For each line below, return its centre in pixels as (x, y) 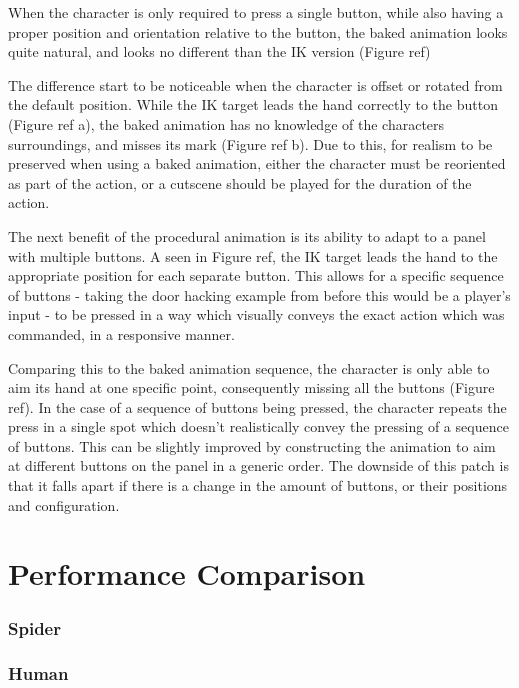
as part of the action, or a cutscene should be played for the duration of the (240, 182)
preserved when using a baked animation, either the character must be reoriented (257, 163)
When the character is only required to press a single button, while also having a (256, 12)
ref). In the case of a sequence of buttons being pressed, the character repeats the (257, 406)
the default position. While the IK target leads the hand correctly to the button (253, 104)
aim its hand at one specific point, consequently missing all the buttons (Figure (251, 387)
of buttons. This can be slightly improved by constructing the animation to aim (252, 445)
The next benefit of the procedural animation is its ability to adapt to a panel (247, 235)
